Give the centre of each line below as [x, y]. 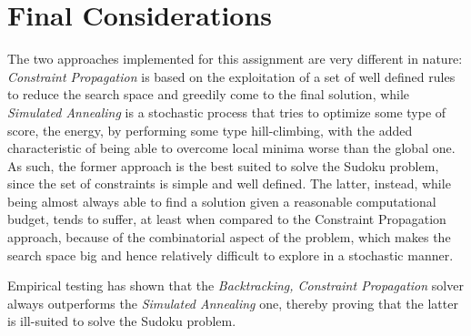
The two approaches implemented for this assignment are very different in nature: [235, 59]
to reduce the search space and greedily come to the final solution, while [209, 94]
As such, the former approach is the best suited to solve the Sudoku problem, [223, 165]
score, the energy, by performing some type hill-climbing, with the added [210, 130]
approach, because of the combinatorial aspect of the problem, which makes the [229, 237]
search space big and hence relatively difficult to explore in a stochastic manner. [230, 255]
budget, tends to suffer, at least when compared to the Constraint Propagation [227, 219]
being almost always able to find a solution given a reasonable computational [222, 201]
